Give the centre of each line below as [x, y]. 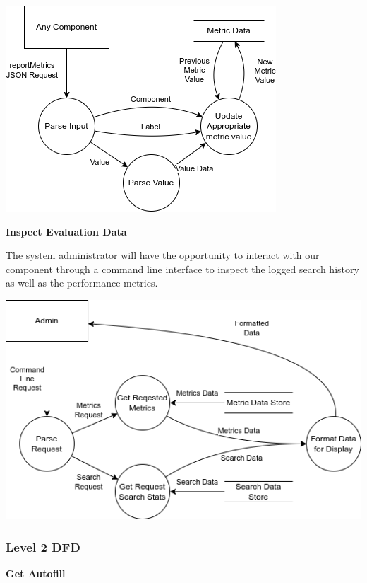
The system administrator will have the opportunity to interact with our [163, 255]
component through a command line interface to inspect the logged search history [182, 269]
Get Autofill [36, 573]
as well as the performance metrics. [82, 283]
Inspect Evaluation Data [66, 231]
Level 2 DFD [43, 547]
